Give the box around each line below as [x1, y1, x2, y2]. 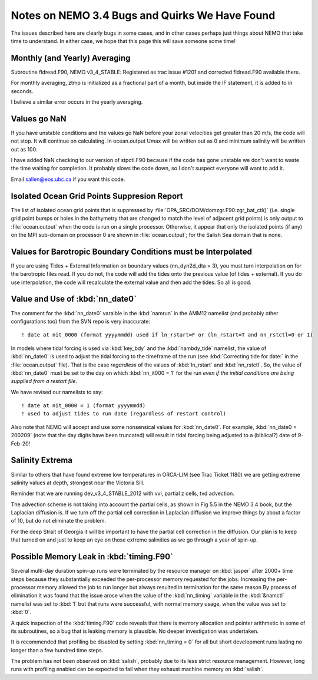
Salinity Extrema [11, 455, 73, 466]
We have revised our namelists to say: [11, 388, 103, 395]
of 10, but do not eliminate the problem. [11, 517, 106, 524]
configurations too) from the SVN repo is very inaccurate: [11, 318, 150, 325]
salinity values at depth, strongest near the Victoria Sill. [11, 479, 145, 486]
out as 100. [11, 146, 38, 153]
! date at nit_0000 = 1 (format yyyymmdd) [21, 402, 146, 409]
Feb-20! [11, 440, 31, 447]
